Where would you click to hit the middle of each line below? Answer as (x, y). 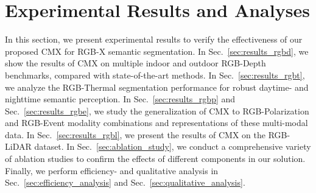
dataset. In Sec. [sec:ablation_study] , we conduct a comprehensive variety (173, 146)
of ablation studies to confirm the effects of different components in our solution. (155, 159)
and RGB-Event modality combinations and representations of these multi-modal (156, 123)
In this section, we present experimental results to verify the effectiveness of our (154, 39)
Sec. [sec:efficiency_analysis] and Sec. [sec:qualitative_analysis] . (125, 182)
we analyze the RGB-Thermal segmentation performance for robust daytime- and (157, 87)
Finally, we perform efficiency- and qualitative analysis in (112, 170)
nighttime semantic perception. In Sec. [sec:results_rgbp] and (120, 99)
